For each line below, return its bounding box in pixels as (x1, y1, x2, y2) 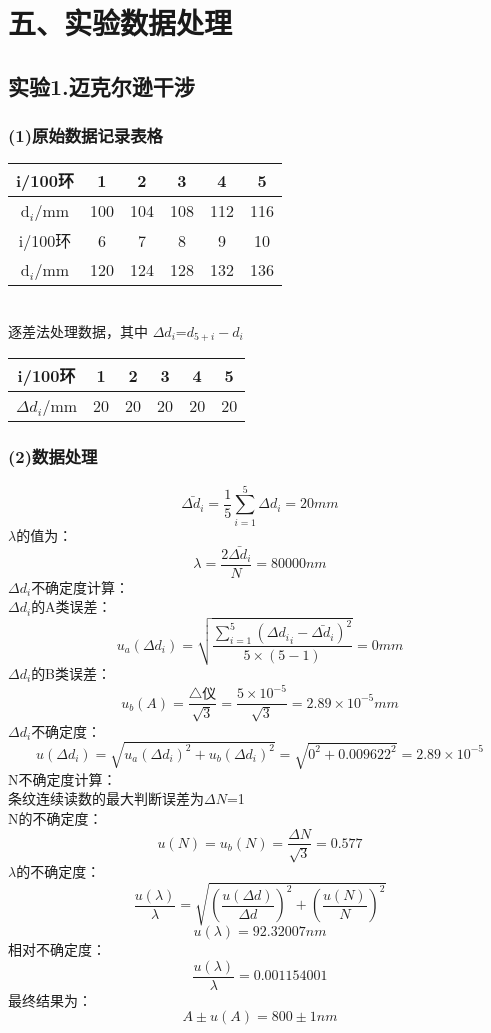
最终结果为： (8, 989, 92, 1010)
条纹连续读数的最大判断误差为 (8, 788, 204, 809)
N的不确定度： (8, 807, 103, 828)
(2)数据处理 (8, 444, 98, 469)
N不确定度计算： (8, 768, 117, 789)
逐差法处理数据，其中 (8, 320, 148, 341)
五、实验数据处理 (8, 2, 233, 43)
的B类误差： (31, 663, 112, 684)
